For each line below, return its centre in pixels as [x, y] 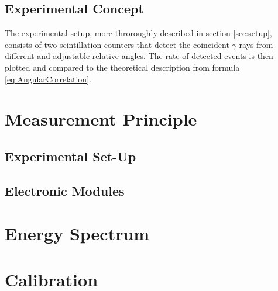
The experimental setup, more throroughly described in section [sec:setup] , [138, 33]
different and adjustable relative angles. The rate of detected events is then [139, 56]
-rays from [255, 44]
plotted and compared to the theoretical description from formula [122, 67]
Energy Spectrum [77, 233]
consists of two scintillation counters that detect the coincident [117, 44]
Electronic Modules [65, 190]
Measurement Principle [101, 119]
